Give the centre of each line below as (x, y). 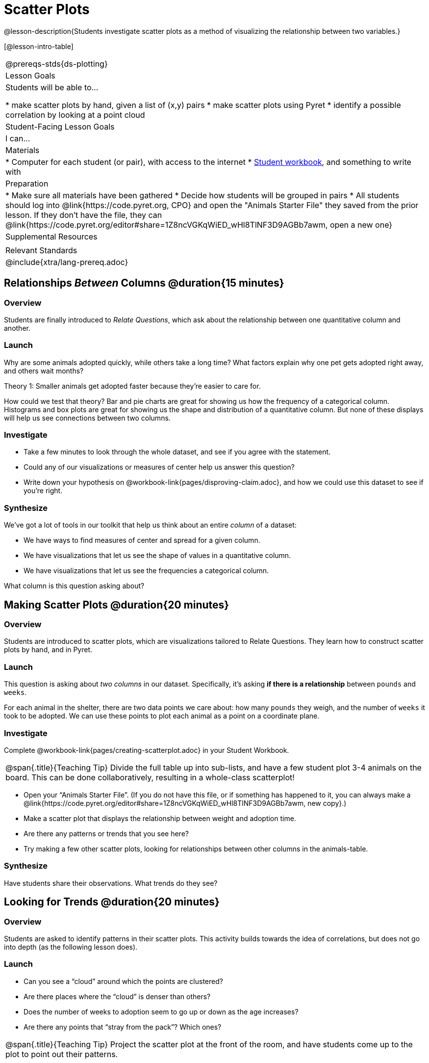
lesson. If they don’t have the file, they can (84, 215)
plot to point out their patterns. (62, 1054)
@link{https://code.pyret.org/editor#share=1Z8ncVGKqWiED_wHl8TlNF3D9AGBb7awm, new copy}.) (185, 803)
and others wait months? (44, 371)
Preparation (27, 183)
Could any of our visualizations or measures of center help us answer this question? (159, 467)
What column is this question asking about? (74, 586)
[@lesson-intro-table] (39, 46)
